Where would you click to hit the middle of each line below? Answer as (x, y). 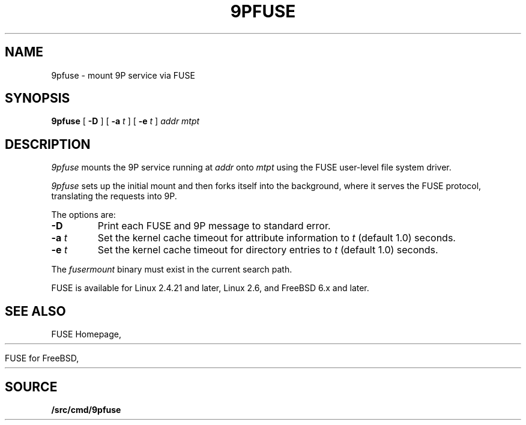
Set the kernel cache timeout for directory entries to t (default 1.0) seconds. (268, 250)
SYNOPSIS (38, 98)
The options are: (83, 215)
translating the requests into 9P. (114, 196)
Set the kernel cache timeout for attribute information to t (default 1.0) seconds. (277, 238)
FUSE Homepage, (86, 334)
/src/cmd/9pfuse (86, 409)
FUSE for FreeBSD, (42, 358)
